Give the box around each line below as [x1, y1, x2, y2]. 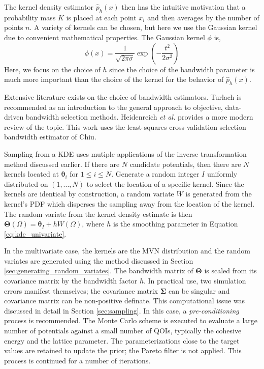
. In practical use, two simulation [144, 275, 246, 286]
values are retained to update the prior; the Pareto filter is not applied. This [4, 345, 242, 356]
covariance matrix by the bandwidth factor [4, 275, 138, 286]
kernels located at [4, 168, 59, 179]
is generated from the [185, 188, 252, 199]
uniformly [207, 168, 238, 179]
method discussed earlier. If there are [4, 158, 120, 169]
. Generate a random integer [111, 168, 200, 179]
